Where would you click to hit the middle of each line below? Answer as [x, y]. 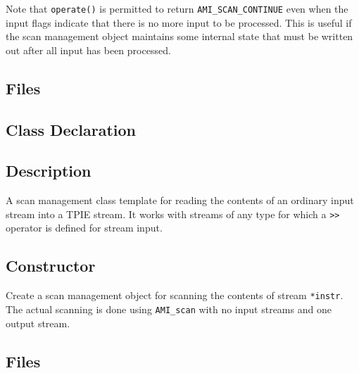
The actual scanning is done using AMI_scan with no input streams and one [169, 309]
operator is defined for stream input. [84, 228]
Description [49, 171]
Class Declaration [71, 129]
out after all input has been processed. [88, 50]
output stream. [38, 323]
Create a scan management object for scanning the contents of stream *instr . [175, 295]
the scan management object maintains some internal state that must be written [179, 36]
